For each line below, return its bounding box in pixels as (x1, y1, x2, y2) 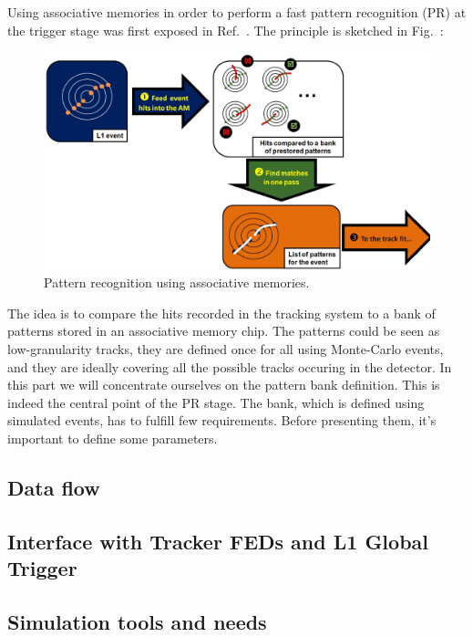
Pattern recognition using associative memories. (44, 273, 310, 292)
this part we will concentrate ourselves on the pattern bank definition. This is (7, 375, 440, 394)
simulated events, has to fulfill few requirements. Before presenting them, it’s (7, 411, 437, 430)
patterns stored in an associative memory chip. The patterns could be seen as (7, 321, 440, 340)
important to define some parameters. (7, 429, 218, 448)
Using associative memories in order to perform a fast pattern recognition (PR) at (7, 3, 467, 21)
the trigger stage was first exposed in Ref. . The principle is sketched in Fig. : (7, 20, 444, 39)
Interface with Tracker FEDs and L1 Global (7, 527, 428, 555)
